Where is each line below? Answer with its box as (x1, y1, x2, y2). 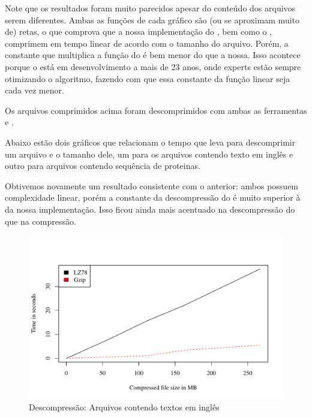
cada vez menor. (5, 84, 64, 96)
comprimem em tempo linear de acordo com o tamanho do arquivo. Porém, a (5, 37, 289, 49)
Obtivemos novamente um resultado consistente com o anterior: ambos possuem (5, 179, 299, 192)
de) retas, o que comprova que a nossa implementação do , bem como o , (5, 25, 272, 38)
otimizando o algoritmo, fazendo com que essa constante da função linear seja (5, 72, 290, 84)
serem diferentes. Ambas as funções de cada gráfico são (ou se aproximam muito (5, 13, 300, 26)
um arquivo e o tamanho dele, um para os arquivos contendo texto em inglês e (5, 147, 293, 160)
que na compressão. (5, 214, 76, 227)
